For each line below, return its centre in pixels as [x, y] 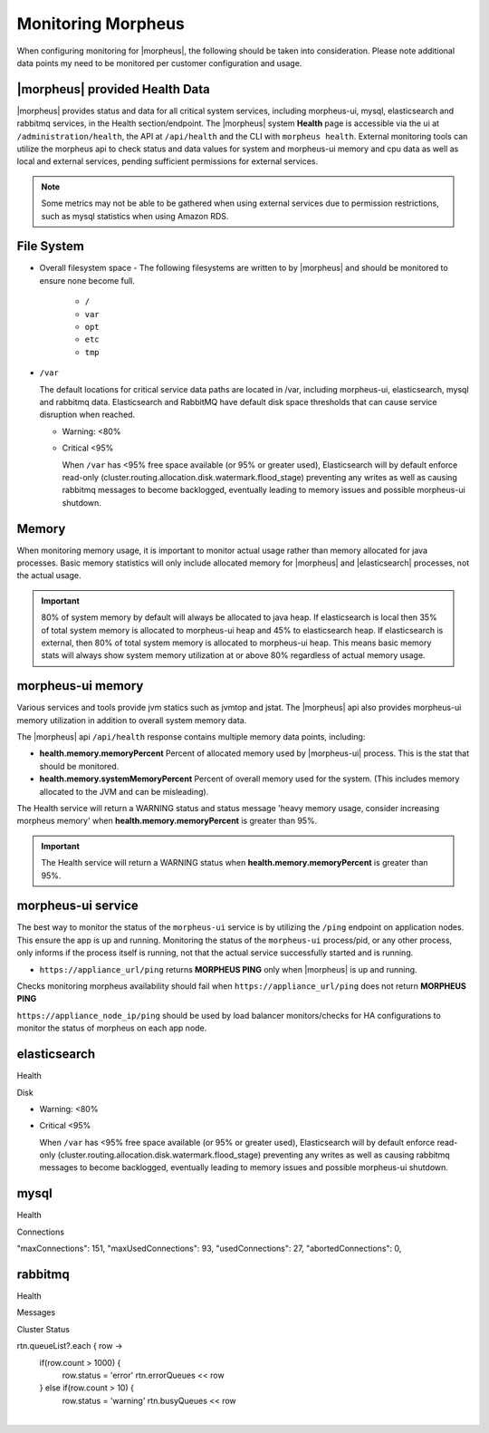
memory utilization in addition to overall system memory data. [132, 720]
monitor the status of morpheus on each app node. [112, 1028]
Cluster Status [43, 1329]
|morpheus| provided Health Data [113, 89]
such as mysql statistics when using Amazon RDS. [135, 216]
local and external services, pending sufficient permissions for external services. [168, 161]
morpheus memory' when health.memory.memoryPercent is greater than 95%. [167, 821]
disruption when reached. [87, 415]
